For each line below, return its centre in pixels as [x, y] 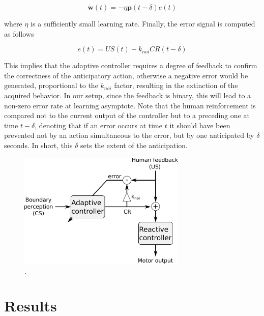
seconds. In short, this [38, 145]
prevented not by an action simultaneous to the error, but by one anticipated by [129, 135]
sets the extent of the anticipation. [134, 145]
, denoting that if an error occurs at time [98, 125]
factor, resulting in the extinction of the [176, 85]
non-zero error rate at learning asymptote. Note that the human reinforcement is [130, 105]
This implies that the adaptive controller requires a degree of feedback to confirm [131, 65]
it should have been [200, 125]
